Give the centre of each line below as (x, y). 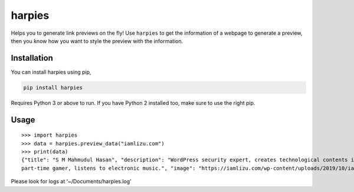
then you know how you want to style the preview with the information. (97, 41)
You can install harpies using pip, (51, 72)
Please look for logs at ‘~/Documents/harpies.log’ (71, 181)
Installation (32, 58)
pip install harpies (53, 87)
